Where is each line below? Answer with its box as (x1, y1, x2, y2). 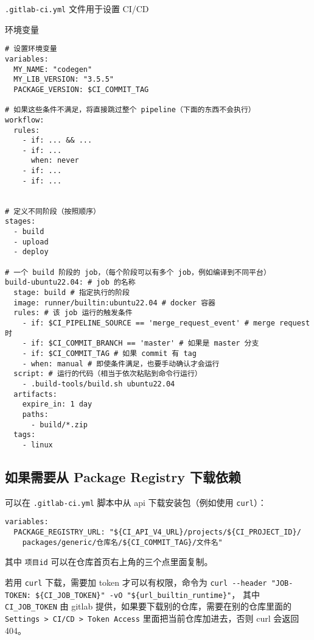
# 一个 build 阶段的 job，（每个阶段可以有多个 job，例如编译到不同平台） (5, 268, 271, 277)
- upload (13, 237, 49, 246)
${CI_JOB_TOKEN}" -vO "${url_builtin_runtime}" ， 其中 (35, 588, 260, 600)
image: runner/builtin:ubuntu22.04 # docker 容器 (13, 298, 215, 307)
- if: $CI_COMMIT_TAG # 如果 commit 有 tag (22, 349, 197, 358)
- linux (22, 440, 53, 449)
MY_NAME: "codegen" (13, 65, 92, 74)
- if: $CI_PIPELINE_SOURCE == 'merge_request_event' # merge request (22, 318, 310, 327)
